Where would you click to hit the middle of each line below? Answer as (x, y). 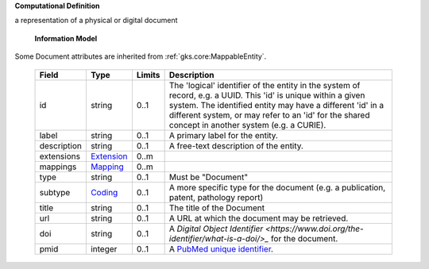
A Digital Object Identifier (216, 229)
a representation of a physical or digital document (96, 21)
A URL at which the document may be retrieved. (259, 218)
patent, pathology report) (216, 197)
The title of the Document (217, 208)
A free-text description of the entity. (236, 145)
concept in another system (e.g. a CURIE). (247, 125)
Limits (148, 75)
